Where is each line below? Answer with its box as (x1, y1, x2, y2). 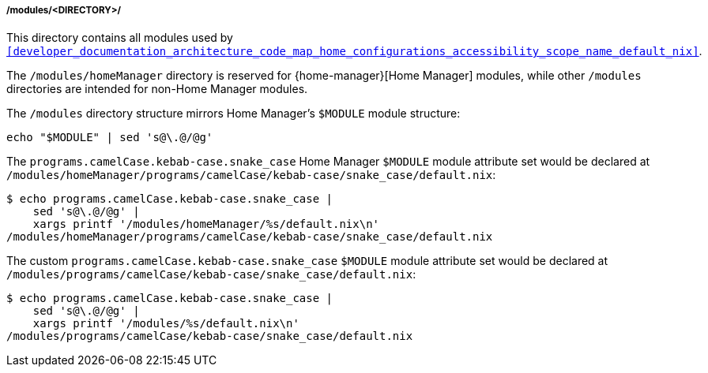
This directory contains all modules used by (6, 31, 233, 45)
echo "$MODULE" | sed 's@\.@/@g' (6, 131, 213, 144)
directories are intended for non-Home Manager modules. (6, 82, 308, 96)
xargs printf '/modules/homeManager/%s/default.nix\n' (32, 218, 380, 231)
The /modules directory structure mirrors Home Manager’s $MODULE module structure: (6, 106, 461, 121)
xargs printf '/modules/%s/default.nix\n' (32, 317, 299, 330)
